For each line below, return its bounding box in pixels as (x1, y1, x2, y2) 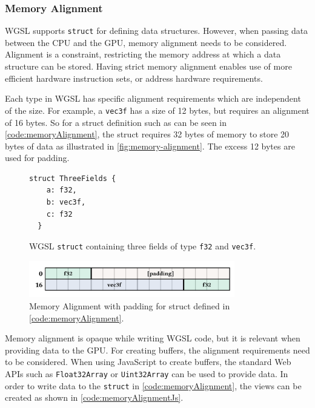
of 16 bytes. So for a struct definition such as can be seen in (5, 116, 227, 128)
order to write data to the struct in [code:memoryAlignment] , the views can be (5, 379, 302, 392)
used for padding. (5, 151, 70, 164)
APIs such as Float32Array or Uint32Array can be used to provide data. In (5, 367, 288, 380)
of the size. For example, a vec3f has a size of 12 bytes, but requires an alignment (5, 104, 310, 116)
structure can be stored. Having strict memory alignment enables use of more (5, 60, 292, 73)
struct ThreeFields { (29, 174, 116, 183)
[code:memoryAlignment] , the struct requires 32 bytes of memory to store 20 (5, 128, 290, 140)
